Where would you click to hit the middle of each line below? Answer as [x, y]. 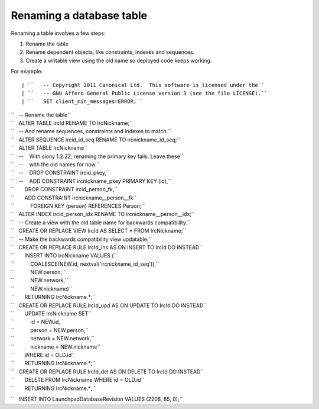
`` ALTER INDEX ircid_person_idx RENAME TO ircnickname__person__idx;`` [103, 214]
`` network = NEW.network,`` [53, 339]
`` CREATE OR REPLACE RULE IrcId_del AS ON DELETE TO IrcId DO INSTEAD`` [107, 371]
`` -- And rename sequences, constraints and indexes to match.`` [91, 131]
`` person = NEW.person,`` [50, 330]
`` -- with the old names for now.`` [56, 165]
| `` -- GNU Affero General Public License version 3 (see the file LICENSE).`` [144, 93]
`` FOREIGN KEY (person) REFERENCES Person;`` [78, 206]
